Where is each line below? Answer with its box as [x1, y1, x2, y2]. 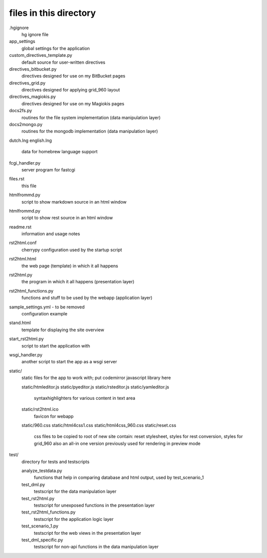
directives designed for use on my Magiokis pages [21, 100, 125, 106]
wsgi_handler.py [9, 351, 43, 358]
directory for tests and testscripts [21, 459, 90, 465]
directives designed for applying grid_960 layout [21, 87, 120, 93]
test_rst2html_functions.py [21, 509, 76, 515]
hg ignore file [21, 31, 49, 37]
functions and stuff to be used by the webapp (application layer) [21, 295, 153, 301]
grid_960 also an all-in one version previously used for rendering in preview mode [34, 440, 201, 446]
